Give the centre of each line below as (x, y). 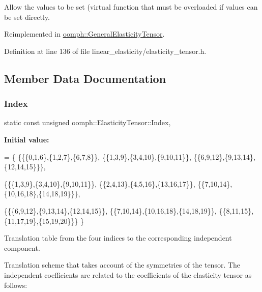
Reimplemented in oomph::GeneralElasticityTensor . (84, 34)
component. (22, 247)
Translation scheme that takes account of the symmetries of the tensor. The (122, 265)
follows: (16, 285)
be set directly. (27, 17)
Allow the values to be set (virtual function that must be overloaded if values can (131, 7)
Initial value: (27, 139)
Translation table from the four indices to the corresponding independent (118, 238)
